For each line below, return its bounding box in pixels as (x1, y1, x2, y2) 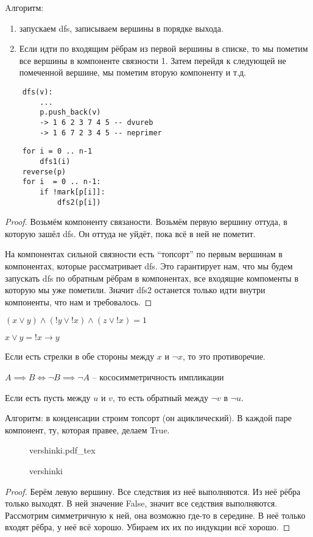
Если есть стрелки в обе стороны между (5, 350, 155, 363)
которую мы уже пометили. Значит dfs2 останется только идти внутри (5, 283, 266, 296)
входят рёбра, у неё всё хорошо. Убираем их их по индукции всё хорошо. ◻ (5, 521, 290, 533)
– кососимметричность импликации (92, 370, 224, 383)
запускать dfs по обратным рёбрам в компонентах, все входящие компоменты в (5, 271, 299, 284)
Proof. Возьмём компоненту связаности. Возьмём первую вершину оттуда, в (5, 215, 287, 228)
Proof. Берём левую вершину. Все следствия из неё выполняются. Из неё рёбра (5, 485, 301, 497)
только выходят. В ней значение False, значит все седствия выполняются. (5, 497, 278, 510)
